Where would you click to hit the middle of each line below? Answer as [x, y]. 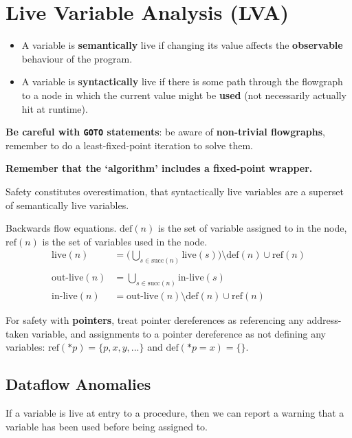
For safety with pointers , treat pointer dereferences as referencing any [155, 320]
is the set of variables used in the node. [125, 241]
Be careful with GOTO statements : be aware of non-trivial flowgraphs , [165, 132]
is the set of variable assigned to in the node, [252, 228]
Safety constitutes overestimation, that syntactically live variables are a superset [175, 191]
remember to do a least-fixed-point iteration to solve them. [129, 145]
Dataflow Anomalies [78, 384]
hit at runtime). [55, 108]
